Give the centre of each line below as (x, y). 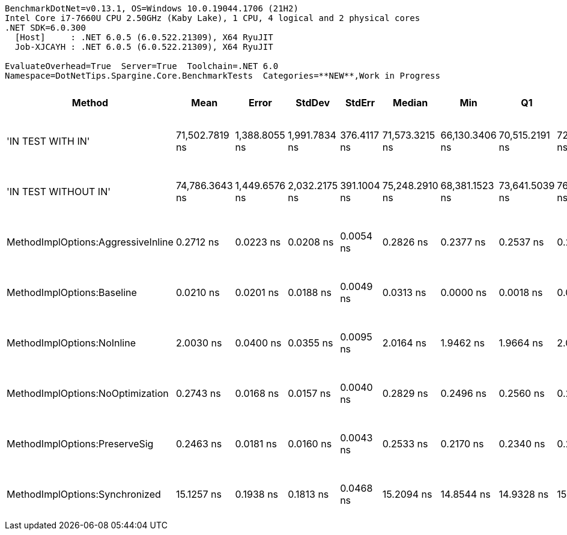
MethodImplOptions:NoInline (71, 343)
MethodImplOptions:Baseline (72, 292)
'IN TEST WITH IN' (48, 141)
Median (411, 103)
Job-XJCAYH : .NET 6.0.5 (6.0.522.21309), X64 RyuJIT (144, 47)
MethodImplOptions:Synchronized (84, 494)
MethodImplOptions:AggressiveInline (90, 242)
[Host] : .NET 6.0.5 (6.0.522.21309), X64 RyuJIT (144, 37)
